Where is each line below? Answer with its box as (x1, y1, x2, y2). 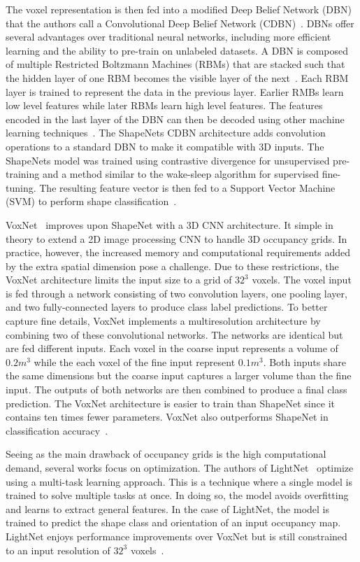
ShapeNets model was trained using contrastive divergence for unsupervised (6, 153, 330, 167)
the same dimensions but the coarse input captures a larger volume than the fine (6, 368, 352, 383)
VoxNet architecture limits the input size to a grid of (6, 272, 232, 287)
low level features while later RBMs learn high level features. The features (6, 98, 323, 113)
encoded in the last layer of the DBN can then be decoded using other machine (6, 111, 345, 126)
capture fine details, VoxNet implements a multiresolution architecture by (6, 314, 321, 328)
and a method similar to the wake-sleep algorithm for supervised (42, 167, 319, 181)
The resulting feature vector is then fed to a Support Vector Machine (39, 180, 336, 195)
